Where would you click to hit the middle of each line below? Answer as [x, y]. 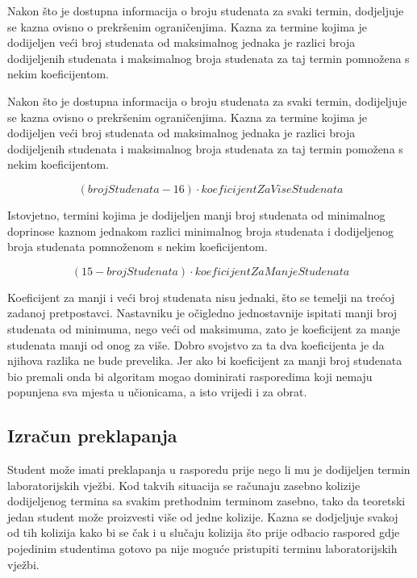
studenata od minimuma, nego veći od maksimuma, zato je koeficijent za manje [204, 328]
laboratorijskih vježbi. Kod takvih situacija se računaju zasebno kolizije [184, 485]
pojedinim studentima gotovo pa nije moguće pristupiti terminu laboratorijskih [202, 549]
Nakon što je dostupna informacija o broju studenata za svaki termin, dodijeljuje [207, 101]
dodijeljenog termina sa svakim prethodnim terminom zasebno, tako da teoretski [206, 501]
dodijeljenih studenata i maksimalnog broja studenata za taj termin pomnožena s [208, 58]
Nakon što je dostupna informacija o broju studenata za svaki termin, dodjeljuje [206, 10]
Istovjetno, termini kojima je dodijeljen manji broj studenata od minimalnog [196, 214]
